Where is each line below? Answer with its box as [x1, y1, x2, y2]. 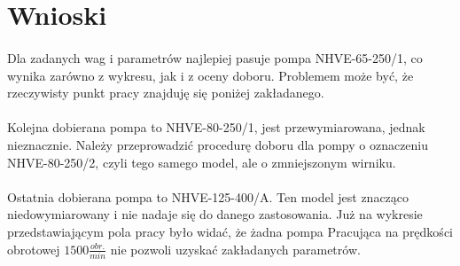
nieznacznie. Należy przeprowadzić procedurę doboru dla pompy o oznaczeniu [7, 135, 429, 153]
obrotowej [7, 239, 60, 258]
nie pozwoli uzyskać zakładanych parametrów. [110, 239, 361, 258]
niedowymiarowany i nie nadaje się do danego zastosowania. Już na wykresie [7, 205, 423, 223]
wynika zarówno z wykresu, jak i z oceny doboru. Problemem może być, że [7, 66, 414, 84]
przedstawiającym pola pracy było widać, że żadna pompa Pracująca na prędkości [7, 222, 453, 240]
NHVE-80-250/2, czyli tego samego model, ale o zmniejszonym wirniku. [7, 153, 396, 171]
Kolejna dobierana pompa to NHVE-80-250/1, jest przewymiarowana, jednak [7, 118, 425, 137]
